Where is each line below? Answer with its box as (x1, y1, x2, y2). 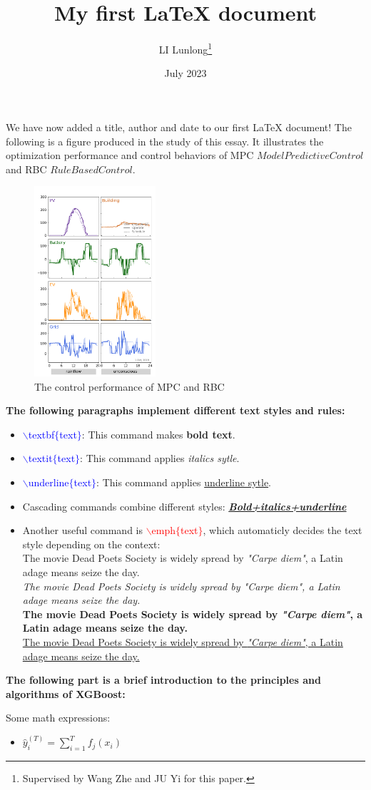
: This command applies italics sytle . (80, 451, 240, 466)
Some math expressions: (6, 710, 111, 725)
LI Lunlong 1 (158, 40, 213, 56)
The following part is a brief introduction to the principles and (6, 672, 321, 687)
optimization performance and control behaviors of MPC (6, 148, 254, 163)
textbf (28, 426, 55, 441)
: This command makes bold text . (81, 426, 235, 441)
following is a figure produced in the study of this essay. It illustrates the (6, 133, 324, 148)
